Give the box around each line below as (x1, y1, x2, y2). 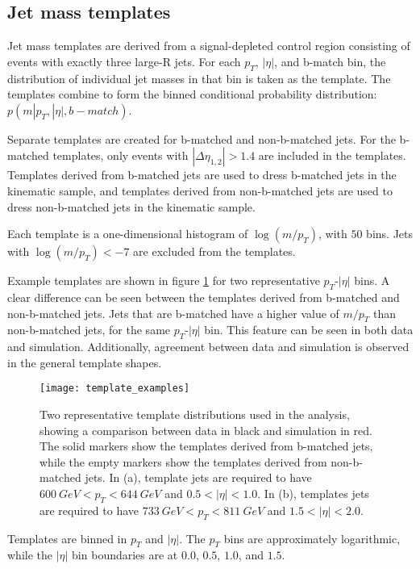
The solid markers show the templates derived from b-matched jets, (40, 437, 373, 454)
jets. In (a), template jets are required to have (85, 469, 312, 486)
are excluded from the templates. (133, 243, 296, 260)
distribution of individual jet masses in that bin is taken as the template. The (7, 69, 391, 86)
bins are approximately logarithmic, (223, 529, 401, 546)
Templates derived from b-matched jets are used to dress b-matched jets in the (7, 166, 397, 183)
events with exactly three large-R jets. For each (7, 52, 241, 69)
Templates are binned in (7, 529, 127, 546)
